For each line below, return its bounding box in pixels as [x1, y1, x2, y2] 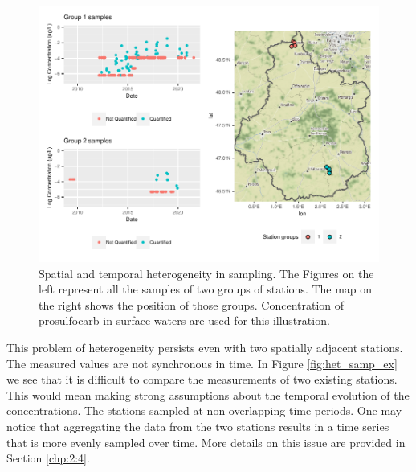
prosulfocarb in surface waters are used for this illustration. [39, 312, 330, 329]
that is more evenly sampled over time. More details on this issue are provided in [6, 433, 406, 450]
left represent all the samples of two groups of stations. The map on [39, 281, 373, 298]
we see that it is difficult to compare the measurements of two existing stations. [6, 371, 398, 388]
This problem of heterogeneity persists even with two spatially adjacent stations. [6, 339, 403, 355]
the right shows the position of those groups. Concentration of [39, 296, 345, 313]
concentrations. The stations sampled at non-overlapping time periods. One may [6, 402, 402, 419]
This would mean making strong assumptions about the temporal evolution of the [6, 386, 410, 403]
